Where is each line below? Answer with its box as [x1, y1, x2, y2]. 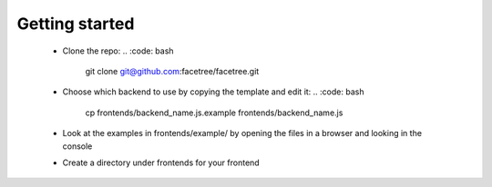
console [62, 141, 93, 152]
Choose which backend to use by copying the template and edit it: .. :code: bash [62, 86, 364, 97]
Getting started [16, 14, 135, 34]
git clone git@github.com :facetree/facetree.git [85, 65, 260, 76]
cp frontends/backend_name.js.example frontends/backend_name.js [85, 107, 343, 118]
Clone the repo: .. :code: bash [62, 45, 174, 56]
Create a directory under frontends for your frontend [62, 157, 260, 168]
